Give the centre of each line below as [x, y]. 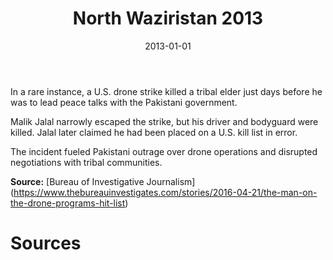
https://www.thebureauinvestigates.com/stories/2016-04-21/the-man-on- [165, 192]
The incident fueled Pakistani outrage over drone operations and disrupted [164, 151]
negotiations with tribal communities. [86, 162]
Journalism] [171, 181]
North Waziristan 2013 [168, 18]
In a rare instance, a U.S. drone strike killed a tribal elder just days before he [166, 91]
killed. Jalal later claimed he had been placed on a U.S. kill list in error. [154, 132]
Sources [46, 243]
